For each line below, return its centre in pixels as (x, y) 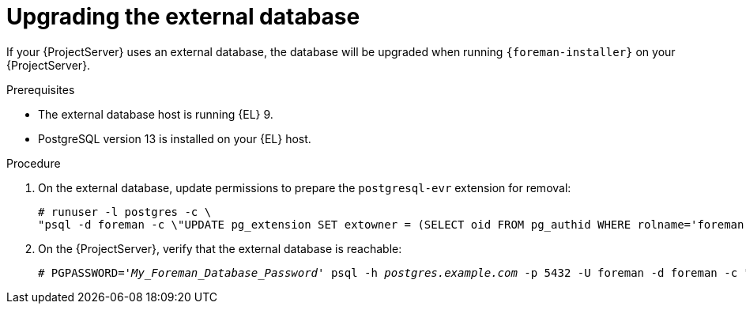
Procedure (34, 163)
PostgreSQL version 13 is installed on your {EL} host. (175, 138)
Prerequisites (41, 89)
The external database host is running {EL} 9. (156, 114)
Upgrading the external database (183, 17)
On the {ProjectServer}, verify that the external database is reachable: (220, 248)
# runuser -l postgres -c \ (125, 212)
